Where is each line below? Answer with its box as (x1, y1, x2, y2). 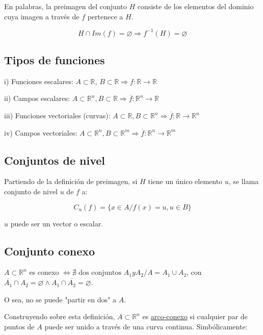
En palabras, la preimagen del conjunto (4, 1, 127, 11)
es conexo (29, 267, 59, 277)
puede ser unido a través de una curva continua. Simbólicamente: (44, 321, 248, 331)
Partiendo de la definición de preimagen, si (4, 176, 138, 187)
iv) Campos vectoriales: (4, 127, 77, 138)
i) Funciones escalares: (4, 75, 73, 86)
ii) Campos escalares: (4, 93, 70, 104)
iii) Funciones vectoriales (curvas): (4, 110, 111, 121)
